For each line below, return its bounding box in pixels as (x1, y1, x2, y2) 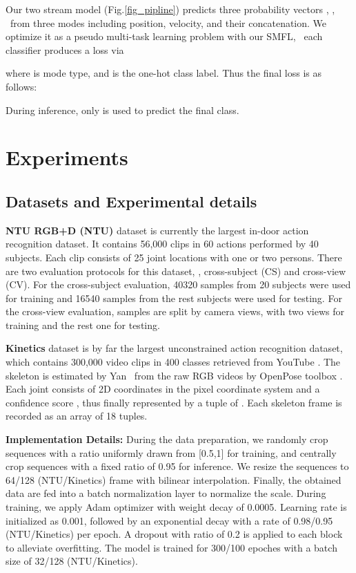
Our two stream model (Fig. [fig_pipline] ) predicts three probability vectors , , (6, 2, 335, 16)
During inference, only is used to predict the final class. (6, 102, 239, 117)
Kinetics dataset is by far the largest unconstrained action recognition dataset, (6, 341, 343, 355)
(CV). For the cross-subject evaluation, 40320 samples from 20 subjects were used (6, 277, 351, 292)
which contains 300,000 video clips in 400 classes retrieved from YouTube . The (6, 355, 341, 369)
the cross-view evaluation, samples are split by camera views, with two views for (6, 304, 345, 319)
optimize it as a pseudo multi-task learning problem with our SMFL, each (6, 29, 323, 44)
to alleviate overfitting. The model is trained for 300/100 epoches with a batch (6, 540, 337, 554)
